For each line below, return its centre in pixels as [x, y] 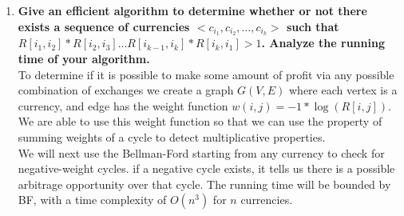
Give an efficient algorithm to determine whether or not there [192, 10]
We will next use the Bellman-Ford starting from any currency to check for [201, 152]
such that [313, 26]
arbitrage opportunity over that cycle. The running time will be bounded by [204, 184]
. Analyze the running [323, 43]
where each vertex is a [343, 90]
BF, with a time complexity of [92, 200]
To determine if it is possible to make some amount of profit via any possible [206, 74]
